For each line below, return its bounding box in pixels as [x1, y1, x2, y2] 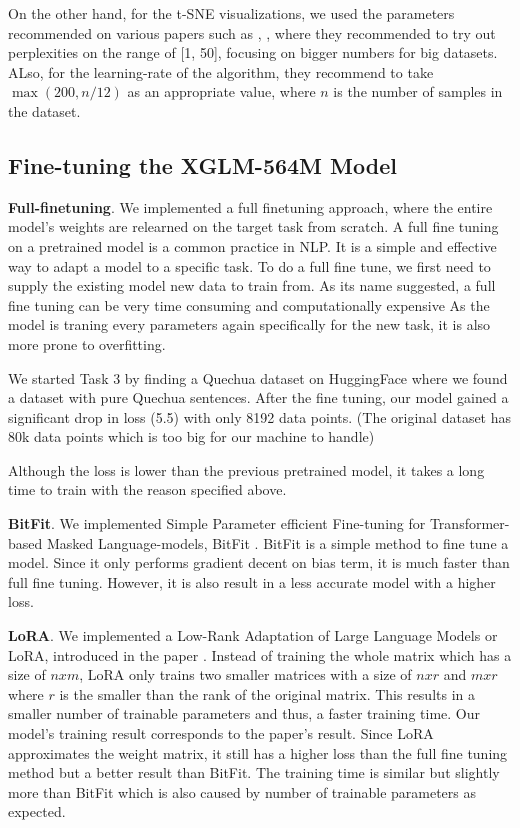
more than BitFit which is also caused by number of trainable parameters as [8, 781, 477, 802]
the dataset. [8, 100, 81, 121]
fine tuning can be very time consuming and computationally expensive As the [8, 294, 490, 315]
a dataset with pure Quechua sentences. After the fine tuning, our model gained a [8, 387, 509, 408]
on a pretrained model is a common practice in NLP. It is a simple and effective [8, 235, 497, 256]
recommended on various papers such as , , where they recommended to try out [8, 22, 496, 43]
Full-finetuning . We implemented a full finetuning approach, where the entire [8, 196, 493, 217]
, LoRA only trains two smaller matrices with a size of [79, 664, 412, 685]
